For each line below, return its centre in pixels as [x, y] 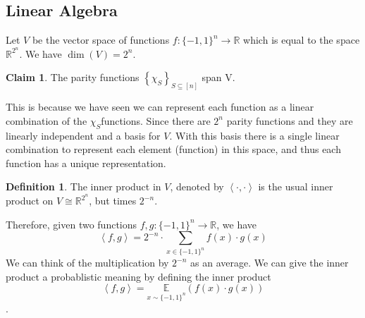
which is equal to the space [302, 40]
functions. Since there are [156, 120]
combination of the [47, 120]
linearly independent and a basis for [83, 135]
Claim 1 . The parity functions [73, 77]
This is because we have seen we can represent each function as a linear [160, 107]
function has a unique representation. [86, 163]
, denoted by [197, 186]
